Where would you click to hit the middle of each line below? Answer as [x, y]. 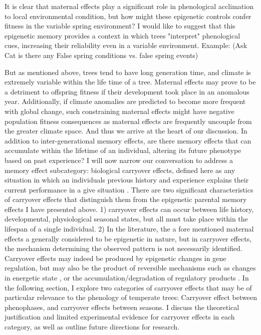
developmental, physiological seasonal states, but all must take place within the [126, 219]
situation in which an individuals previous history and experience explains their [127, 180]
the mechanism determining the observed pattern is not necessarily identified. [123, 248]
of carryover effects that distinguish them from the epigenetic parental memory [126, 199]
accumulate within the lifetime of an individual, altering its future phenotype [123, 150]
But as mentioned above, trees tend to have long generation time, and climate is [128, 72]
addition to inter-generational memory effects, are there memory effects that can [128, 140]
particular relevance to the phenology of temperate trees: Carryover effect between [131, 297]
